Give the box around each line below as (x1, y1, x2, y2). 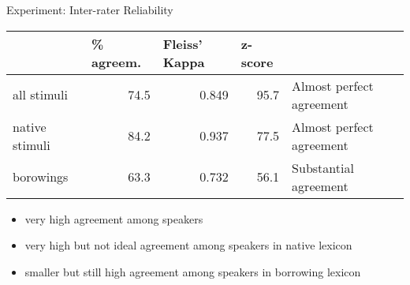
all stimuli (13, 85, 68, 104)
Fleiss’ (162, 34, 203, 53)
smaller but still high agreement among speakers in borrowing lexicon (24, 263, 361, 279)
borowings (13, 167, 69, 186)
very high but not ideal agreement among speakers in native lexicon (24, 237, 352, 253)
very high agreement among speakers (24, 210, 203, 227)
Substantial (292, 158, 354, 177)
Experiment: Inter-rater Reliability (6, 2, 173, 17)
